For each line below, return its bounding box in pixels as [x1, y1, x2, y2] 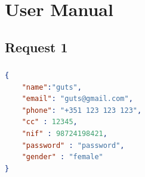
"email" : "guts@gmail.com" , [21, 94, 133, 103]
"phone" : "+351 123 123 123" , [21, 106, 142, 115]
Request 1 [5, 37, 68, 56]
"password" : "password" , [21, 141, 125, 150]
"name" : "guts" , [21, 83, 82, 91]
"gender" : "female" [21, 153, 103, 162]
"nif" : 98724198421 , [21, 129, 107, 138]
